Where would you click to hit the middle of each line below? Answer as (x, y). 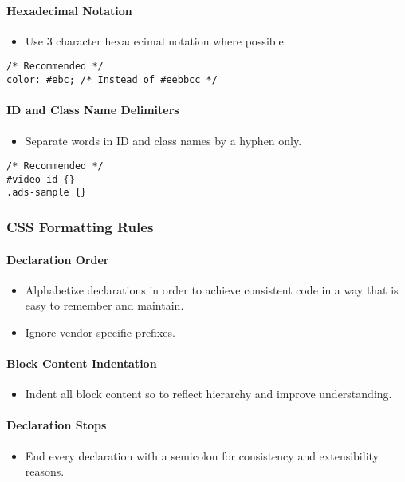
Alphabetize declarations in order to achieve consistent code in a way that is (212, 289)
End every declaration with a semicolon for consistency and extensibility (202, 455)
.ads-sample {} (47, 193)
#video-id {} (41, 179)
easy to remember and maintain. (104, 305)
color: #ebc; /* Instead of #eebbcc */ (112, 80)
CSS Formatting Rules (80, 226)
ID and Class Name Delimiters (93, 110)
